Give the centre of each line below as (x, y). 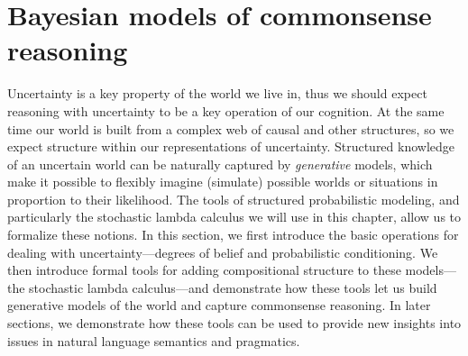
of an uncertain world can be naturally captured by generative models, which (220, 164)
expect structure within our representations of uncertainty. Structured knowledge (231, 146)
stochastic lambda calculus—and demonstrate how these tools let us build (233, 287)
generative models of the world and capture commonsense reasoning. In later (219, 305)
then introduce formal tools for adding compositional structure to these (204, 270)
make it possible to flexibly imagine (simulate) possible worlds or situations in (223, 182)
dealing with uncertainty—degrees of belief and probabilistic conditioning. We (223, 252)
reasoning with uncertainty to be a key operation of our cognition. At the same (226, 110)
